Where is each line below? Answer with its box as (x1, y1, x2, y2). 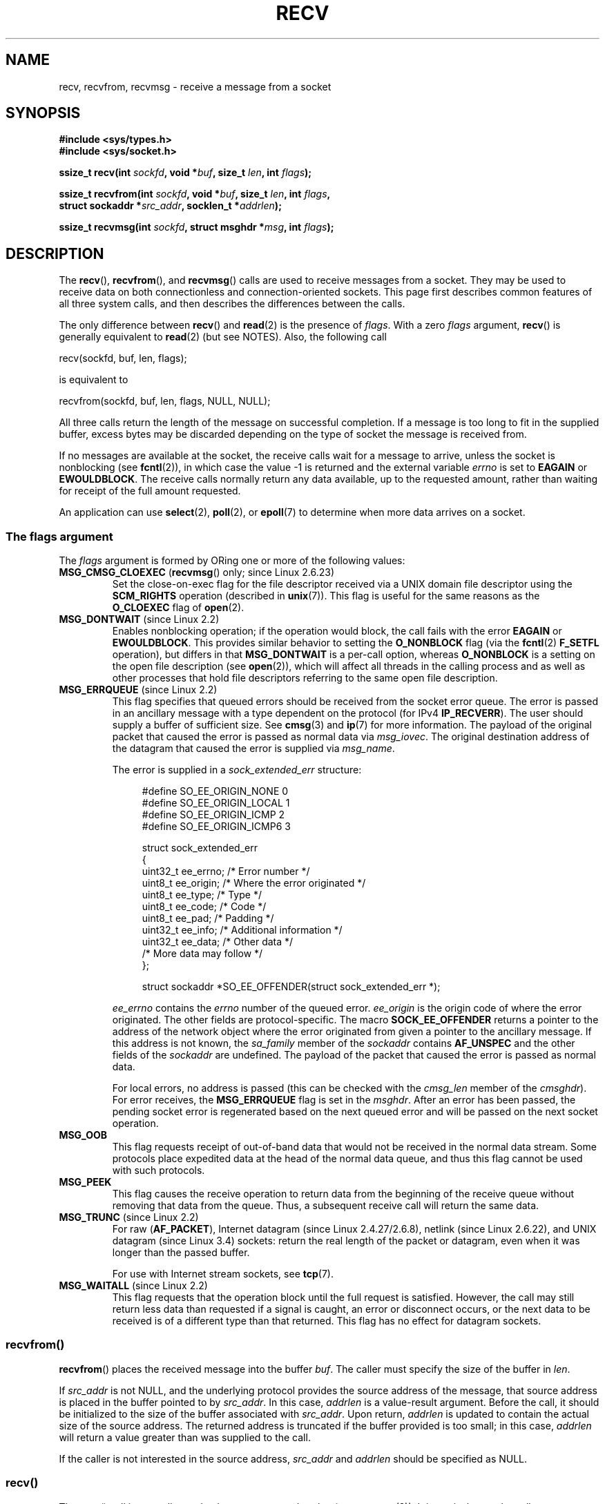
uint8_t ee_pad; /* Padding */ (142, 912, 274, 925)
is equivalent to (59, 374, 128, 386)
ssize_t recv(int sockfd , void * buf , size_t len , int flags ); (59, 166, 312, 179)
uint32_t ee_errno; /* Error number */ (142, 865, 310, 878)
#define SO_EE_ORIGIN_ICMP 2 (142, 809, 285, 821)
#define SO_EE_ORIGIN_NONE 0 (142, 785, 289, 798)
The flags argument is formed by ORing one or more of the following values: (59, 555, 405, 567)
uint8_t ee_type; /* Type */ (142, 889, 262, 901)
